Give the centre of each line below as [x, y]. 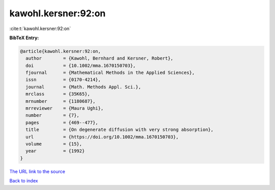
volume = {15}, [54, 144]
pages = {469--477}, [62, 123]
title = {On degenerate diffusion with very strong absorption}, [120, 130]
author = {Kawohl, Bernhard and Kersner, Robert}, [100, 58]
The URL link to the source [37, 171]
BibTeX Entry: [24, 38]
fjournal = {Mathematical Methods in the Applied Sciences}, [110, 73]
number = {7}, [53, 115]
